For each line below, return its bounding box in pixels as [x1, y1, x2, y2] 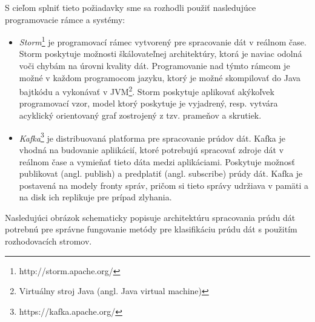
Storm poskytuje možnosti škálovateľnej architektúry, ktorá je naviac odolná [19, 47, 302, 60]
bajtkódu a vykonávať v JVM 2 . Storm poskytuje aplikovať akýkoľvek [19, 84, 274, 97]
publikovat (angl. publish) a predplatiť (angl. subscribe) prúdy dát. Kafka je [19, 167, 303, 180]
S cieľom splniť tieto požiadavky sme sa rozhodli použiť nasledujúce [5, 1, 256, 13]
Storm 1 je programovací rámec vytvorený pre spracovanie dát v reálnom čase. [19, 34, 307, 48]
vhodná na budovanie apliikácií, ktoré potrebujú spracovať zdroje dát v [19, 143, 284, 156]
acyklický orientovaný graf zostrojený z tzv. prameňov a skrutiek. [19, 109, 262, 122]
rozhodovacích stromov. [5, 235, 92, 248]
